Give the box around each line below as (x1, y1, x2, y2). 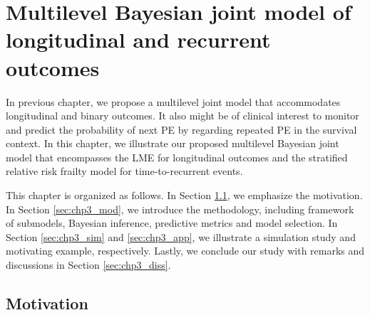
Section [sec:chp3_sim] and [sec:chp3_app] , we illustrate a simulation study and (6, 229, 356, 244)
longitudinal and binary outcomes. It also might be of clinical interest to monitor (6, 108, 359, 123)
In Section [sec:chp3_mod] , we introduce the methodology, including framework (6, 201, 354, 216)
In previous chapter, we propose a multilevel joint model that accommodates (6, 94, 341, 109)
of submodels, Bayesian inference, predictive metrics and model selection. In (6, 215, 338, 230)
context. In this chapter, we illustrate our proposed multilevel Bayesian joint (6, 136, 339, 151)
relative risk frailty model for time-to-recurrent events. (6, 164, 243, 178)
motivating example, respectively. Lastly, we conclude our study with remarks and (6, 243, 365, 258)
